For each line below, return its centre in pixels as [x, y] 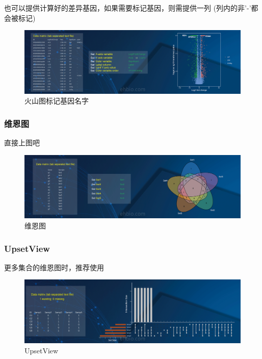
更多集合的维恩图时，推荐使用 [54, 267]
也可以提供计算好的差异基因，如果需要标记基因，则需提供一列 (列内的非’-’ [128, 8]
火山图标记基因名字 [57, 101]
